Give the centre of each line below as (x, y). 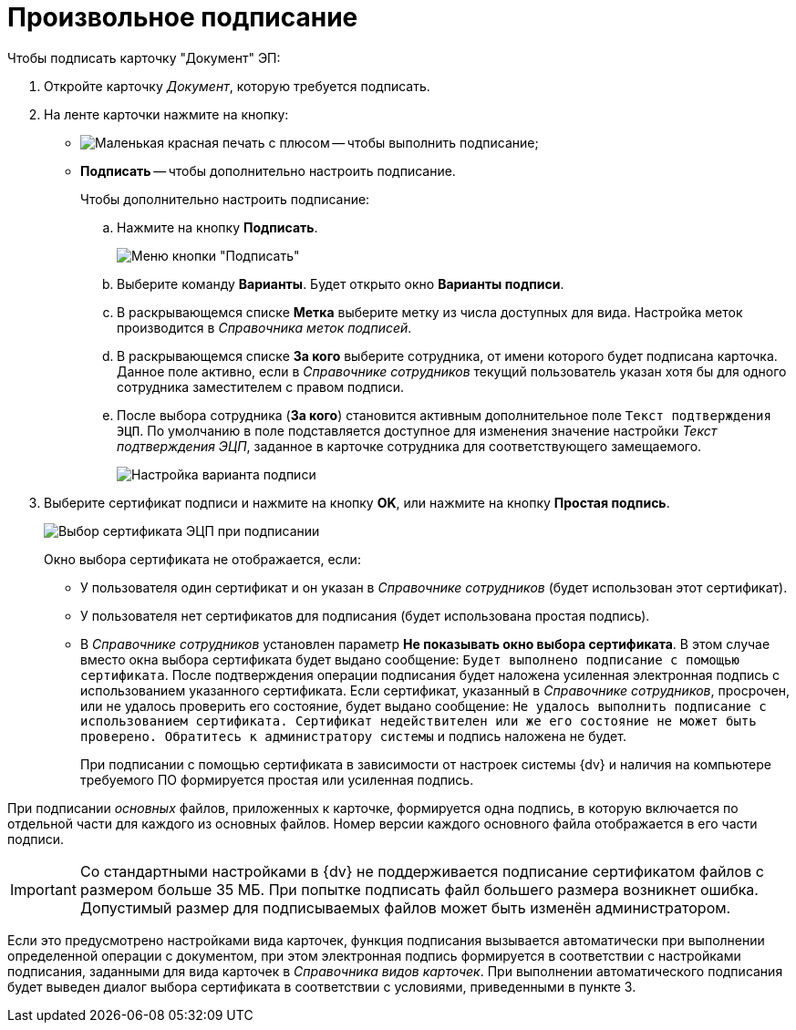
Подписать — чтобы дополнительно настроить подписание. (268, 170)
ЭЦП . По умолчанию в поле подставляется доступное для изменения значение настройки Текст (417, 430)
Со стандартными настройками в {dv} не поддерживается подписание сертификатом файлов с (422, 871)
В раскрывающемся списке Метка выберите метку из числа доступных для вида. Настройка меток (430, 312)
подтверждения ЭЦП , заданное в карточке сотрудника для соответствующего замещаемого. (409, 446)
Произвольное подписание (183, 17)
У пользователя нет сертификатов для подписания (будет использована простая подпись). (365, 615)
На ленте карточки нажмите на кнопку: (166, 114)
